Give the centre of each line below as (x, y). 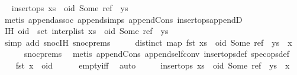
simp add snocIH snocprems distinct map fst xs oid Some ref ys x (148, 42)
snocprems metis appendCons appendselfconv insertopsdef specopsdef (157, 54)
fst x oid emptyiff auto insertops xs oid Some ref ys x (153, 65)
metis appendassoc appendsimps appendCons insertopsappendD (123, 19)
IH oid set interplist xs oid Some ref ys (86, 31)
